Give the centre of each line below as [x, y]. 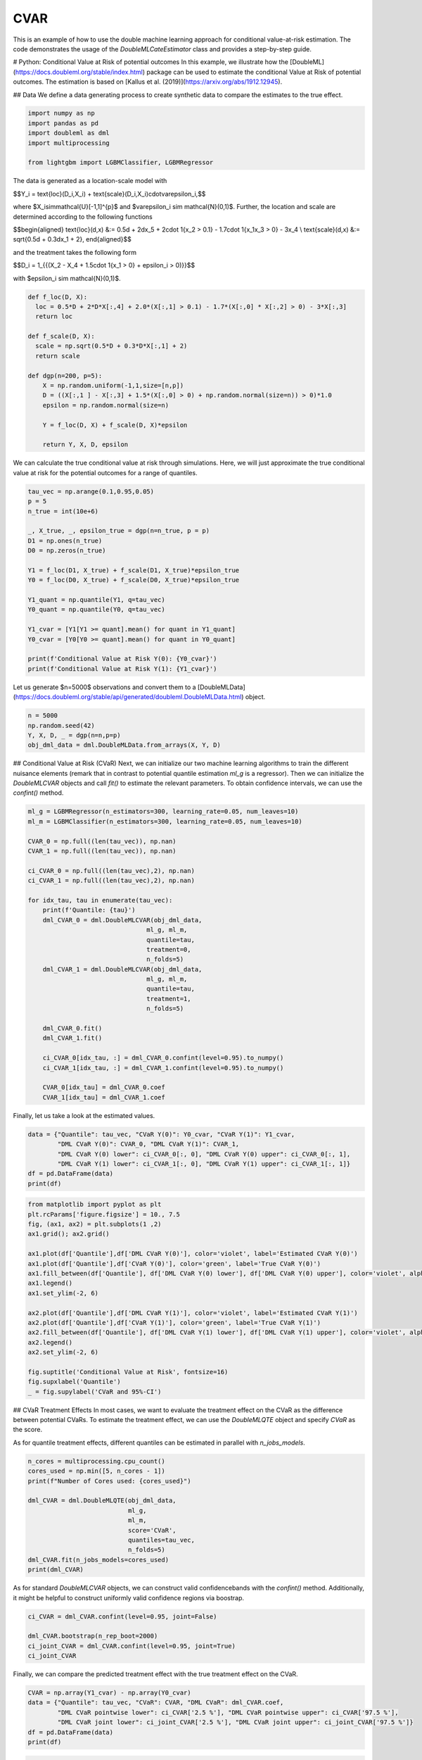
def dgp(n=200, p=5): [65, 376]
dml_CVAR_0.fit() [72, 1029]
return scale [58, 356]
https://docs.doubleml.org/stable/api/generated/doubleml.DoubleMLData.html [128, 697]
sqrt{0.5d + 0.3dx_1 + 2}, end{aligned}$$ [72, 239]
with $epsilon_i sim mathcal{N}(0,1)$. [67, 278]
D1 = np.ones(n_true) [65, 541]
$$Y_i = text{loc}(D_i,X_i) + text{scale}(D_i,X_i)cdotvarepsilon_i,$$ [109, 194]
